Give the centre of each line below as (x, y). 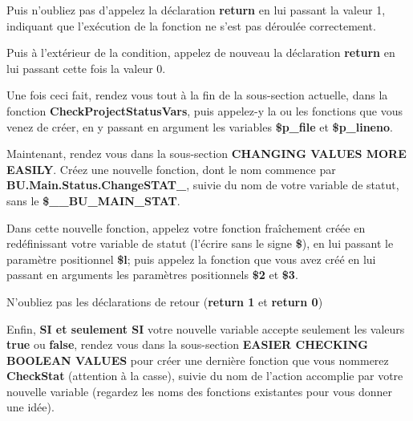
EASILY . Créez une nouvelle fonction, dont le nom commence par (171, 169)
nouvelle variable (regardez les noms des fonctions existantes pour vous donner (199, 391)
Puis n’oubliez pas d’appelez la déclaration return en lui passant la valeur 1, (196, 10)
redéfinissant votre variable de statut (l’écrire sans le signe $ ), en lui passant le (200, 243)
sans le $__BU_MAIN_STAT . (93, 200)
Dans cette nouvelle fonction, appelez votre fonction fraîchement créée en (186, 227)
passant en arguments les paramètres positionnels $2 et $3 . (152, 275)
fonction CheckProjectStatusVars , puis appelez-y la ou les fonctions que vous (204, 110)
